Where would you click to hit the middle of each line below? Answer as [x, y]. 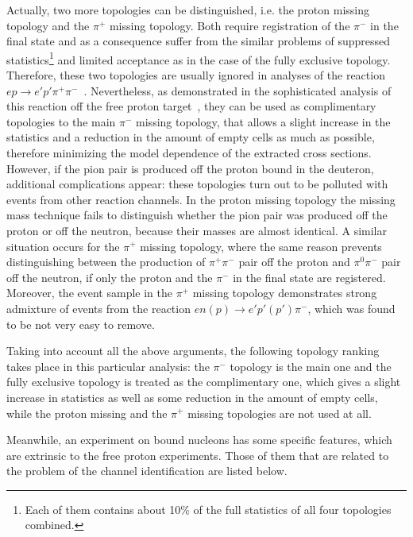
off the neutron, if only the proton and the [110, 277]
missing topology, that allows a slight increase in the [263, 121]
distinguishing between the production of [106, 262]
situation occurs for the [63, 246]
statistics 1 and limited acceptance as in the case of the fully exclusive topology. [199, 58]
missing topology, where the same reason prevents [261, 246]
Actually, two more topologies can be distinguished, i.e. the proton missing [188, 10]
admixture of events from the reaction [98, 308]
